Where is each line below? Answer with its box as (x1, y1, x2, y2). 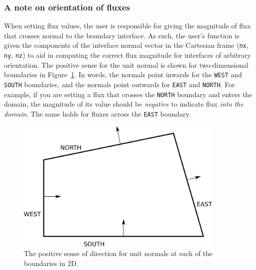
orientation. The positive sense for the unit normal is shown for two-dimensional (4, 59, 249, 70)
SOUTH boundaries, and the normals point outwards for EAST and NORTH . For (4, 79, 235, 89)
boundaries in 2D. (24, 258, 79, 268)
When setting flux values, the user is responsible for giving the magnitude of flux (4, 20, 251, 31)
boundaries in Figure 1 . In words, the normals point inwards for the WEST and (4, 69, 242, 80)
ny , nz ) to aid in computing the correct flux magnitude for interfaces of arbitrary (4, 50, 251, 60)
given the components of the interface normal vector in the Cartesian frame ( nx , (4, 40, 249, 50)
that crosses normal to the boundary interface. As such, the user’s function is (4, 30, 240, 40)
